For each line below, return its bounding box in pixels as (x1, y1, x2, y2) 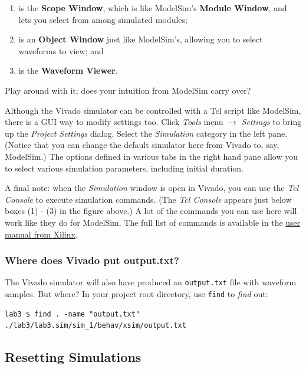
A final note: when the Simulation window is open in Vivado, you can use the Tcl (5, 182, 299, 194)
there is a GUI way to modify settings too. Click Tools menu (5, 116, 223, 128)
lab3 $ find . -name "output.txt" (5, 309, 140, 318)
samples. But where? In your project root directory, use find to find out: (5, 287, 268, 299)
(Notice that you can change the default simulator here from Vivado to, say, (5, 139, 279, 151)
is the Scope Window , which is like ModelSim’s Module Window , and (18, 2, 287, 14)
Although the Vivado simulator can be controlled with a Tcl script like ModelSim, (5, 104, 301, 116)
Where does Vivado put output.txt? (5, 253, 179, 268)
